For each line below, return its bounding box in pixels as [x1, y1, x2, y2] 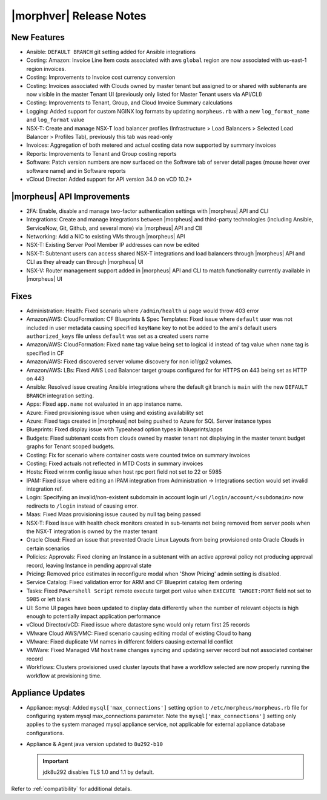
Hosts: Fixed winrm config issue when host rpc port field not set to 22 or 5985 [26, 468, 222, 476]
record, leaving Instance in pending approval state [26, 562, 151, 569]
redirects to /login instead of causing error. [26, 502, 139, 509]
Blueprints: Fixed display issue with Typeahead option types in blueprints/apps [26, 426, 223, 433]
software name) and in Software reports [26, 167, 127, 174]
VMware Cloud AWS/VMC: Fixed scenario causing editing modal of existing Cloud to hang [26, 630, 251, 637]
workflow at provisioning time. [26, 672, 102, 679]
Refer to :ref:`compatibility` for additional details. [11, 785, 133, 793]
